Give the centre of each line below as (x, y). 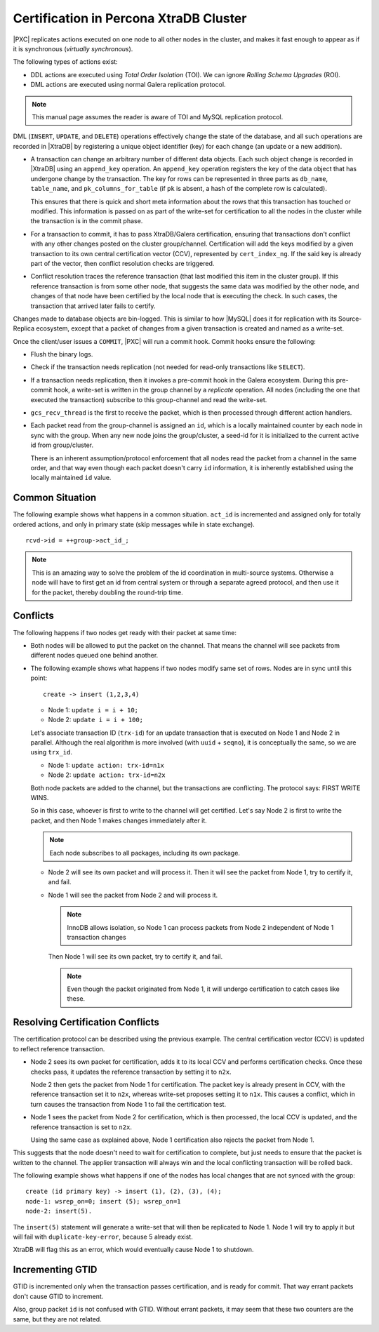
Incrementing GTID (55, 1270)
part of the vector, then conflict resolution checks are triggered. (122, 263)
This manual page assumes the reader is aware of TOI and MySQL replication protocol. (158, 116)
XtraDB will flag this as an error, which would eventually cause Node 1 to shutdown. (133, 1250)
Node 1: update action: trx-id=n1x (106, 765)
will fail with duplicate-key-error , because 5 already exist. (103, 1237)
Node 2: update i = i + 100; (96, 720)
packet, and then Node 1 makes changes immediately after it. (119, 820)
